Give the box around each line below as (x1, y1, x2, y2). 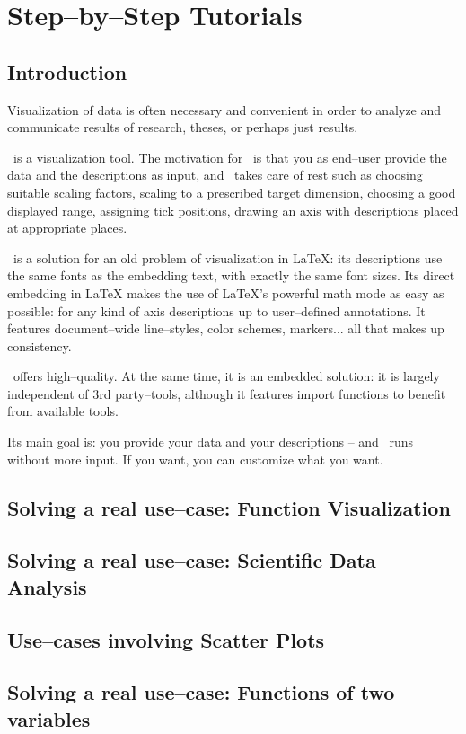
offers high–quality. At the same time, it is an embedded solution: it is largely (13, 367, 440, 385)
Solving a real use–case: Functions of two (7, 678, 395, 706)
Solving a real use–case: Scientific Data (7, 546, 376, 574)
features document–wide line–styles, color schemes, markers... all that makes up (7, 319, 444, 338)
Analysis (7, 572, 87, 600)
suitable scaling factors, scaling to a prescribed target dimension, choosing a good (7, 182, 456, 201)
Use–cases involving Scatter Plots (7, 625, 325, 653)
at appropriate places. (7, 218, 127, 237)
